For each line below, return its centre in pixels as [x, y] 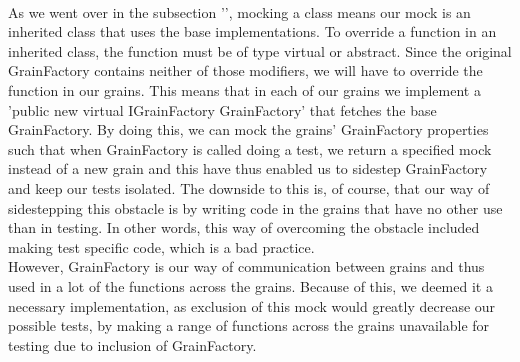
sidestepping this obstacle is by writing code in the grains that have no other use [255, 207]
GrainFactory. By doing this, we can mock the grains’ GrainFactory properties [248, 129]
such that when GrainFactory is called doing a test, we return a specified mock [250, 148]
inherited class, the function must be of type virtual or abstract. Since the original [260, 50]
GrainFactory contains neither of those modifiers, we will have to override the [245, 70]
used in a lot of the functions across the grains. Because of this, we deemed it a [250, 285]
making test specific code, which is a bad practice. [161, 246]
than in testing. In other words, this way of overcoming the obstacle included [244, 227]
